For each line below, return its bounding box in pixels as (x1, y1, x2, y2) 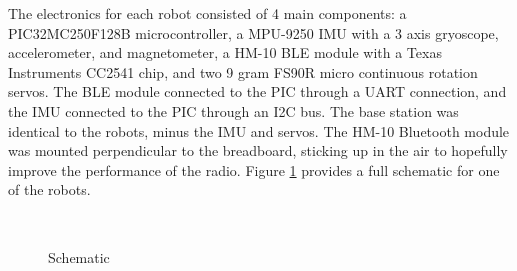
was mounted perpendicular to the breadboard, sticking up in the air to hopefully (8, 140, 508, 161)
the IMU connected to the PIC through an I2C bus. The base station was (8, 100, 459, 121)
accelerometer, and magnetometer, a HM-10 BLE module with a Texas (8, 42, 442, 63)
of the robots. (8, 179, 91, 200)
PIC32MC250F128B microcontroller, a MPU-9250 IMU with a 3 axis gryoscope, (8, 22, 499, 43)
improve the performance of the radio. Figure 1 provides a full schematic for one (8, 159, 500, 180)
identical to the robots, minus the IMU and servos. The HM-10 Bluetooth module (8, 120, 510, 141)
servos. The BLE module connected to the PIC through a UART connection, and (8, 81, 507, 102)
